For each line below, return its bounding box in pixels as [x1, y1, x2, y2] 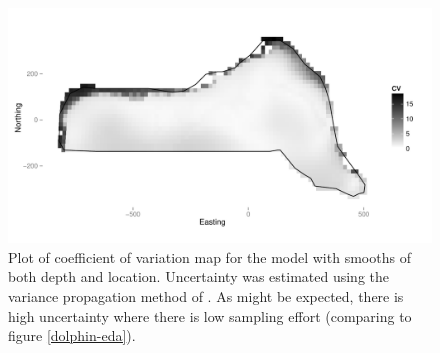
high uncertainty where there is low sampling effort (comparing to [8, 305, 412, 326]
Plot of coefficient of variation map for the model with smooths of [8, 246, 411, 267]
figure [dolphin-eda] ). [8, 325, 136, 346]
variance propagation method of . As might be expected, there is [8, 285, 404, 306]
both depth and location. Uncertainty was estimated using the [8, 266, 390, 287]
